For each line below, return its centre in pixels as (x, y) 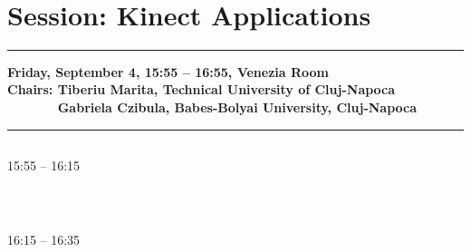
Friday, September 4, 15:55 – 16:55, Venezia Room (168, 71)
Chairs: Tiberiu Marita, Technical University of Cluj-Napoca (202, 89)
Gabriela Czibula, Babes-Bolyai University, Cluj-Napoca (237, 107)
